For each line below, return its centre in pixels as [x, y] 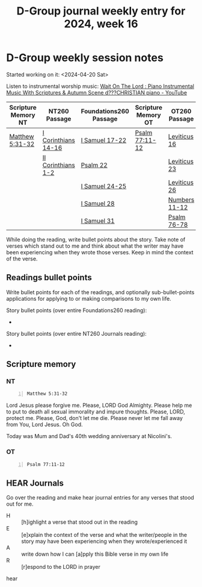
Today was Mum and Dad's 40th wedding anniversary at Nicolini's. [89, 436]
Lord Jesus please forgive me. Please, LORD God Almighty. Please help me [99, 406]
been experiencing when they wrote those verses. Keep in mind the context [100, 252]
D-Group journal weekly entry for [101, 11]
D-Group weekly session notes [85, 58]
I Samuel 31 [98, 221]
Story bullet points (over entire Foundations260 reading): [77, 310]
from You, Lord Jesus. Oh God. [44, 425]
